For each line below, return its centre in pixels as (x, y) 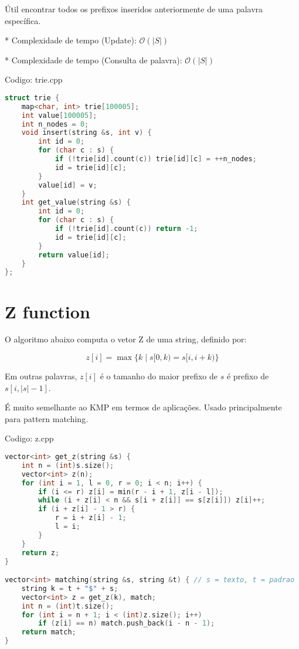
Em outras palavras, (41, 376)
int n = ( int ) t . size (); (68, 606)
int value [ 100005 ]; (59, 115)
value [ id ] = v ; (68, 185)
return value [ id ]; (74, 255)
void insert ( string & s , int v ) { (86, 133)
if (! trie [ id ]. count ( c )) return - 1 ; (126, 229)
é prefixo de (248, 376)
